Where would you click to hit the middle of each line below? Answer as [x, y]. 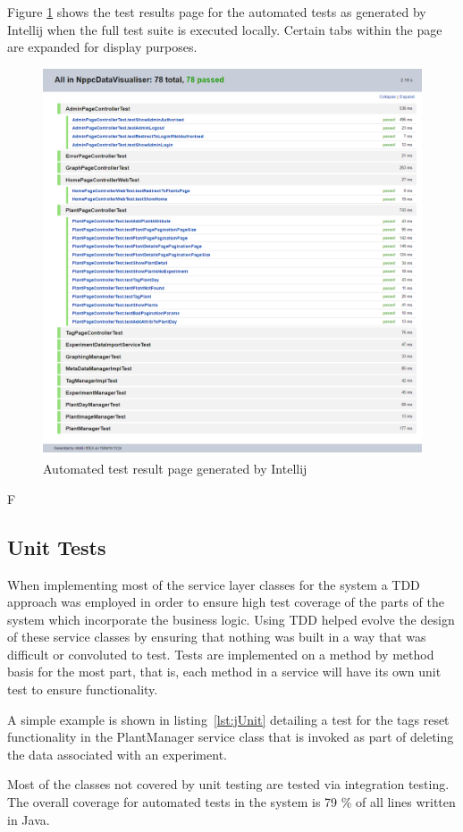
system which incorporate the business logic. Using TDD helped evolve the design [231, 619]
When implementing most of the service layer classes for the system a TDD [214, 584]
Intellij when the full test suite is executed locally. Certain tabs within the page [225, 29]
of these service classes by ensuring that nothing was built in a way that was [217, 637]
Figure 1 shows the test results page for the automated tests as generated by [217, 12]
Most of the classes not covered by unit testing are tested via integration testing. [228, 784]
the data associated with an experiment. [117, 754]
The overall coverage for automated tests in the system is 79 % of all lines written [231, 802]
